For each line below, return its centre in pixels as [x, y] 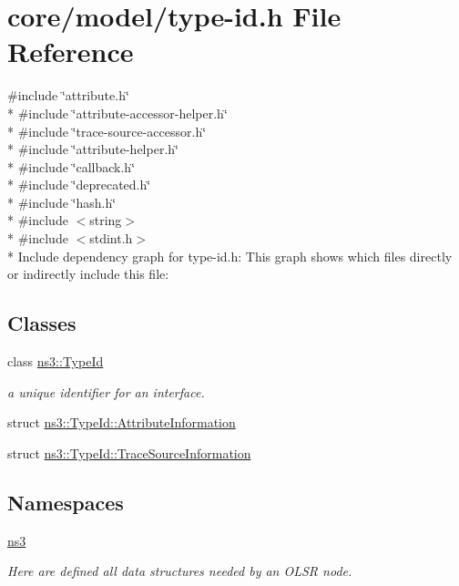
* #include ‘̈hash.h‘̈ [62, 202]
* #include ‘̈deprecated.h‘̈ [79, 185]
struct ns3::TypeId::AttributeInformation [122, 422]
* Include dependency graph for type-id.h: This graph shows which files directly [230, 256]
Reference [71, 51]
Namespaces [66, 502]
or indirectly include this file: [88, 274]
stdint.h [111, 238]
